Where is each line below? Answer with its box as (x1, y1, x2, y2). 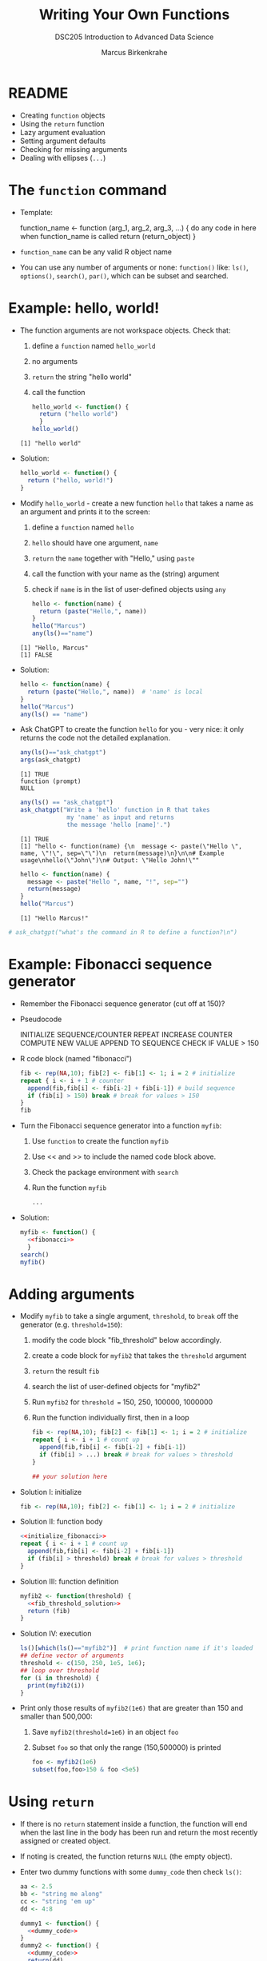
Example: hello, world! (8, 298, 160, 317)
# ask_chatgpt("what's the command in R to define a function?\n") (8, 929, 238, 937)
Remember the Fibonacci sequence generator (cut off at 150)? (19, 998, 225, 1008)
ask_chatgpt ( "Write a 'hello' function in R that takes (19, 806, 210, 814)
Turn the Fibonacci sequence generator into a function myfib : (19, 1121, 222, 1131)
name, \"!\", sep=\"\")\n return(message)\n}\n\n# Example (19, 849, 225, 857)
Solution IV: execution (19, 1629, 92, 1639)
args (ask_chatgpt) (19, 756, 82, 765)
